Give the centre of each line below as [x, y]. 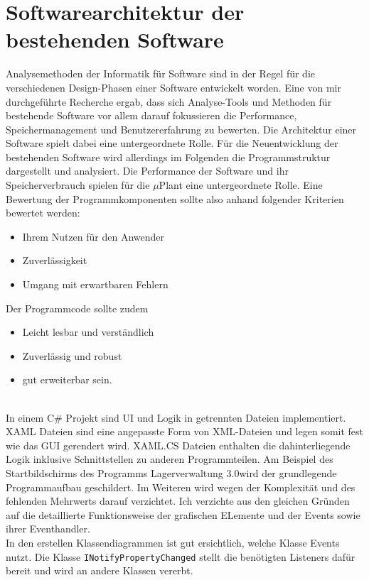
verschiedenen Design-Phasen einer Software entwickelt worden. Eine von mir [173, 87]
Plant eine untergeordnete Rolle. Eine [241, 185]
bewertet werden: [43, 213]
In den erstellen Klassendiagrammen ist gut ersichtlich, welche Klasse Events [173, 542]
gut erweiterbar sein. [67, 379]
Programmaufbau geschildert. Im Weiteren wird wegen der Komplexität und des [181, 487]
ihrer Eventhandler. [48, 529]
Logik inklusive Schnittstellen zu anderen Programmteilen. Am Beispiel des [170, 459]
